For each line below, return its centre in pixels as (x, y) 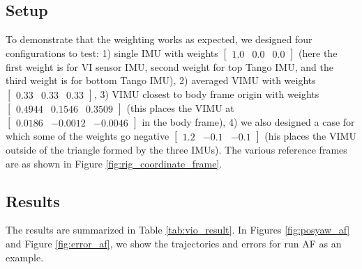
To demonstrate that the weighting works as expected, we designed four (159, 39)
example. (25, 257)
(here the (318, 52)
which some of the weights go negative (88, 135)
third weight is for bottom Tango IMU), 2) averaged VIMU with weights (161, 80)
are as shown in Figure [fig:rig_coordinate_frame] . (114, 163)
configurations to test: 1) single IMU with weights (112, 52)
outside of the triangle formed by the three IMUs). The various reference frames (176, 149)
